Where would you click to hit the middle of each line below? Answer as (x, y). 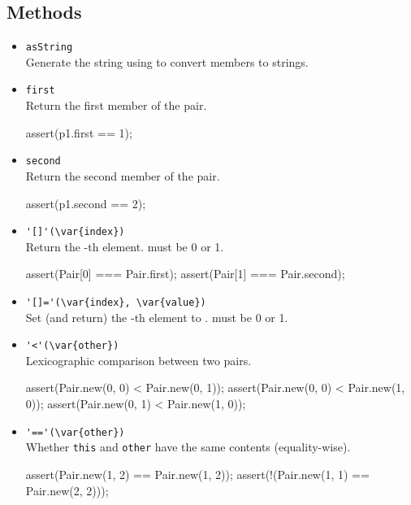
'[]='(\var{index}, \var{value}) (116, 302)
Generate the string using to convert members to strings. (167, 61)
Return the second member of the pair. (123, 175)
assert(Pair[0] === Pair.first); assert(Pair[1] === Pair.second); (185, 274)
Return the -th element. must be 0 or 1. (125, 246)
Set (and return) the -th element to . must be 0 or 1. (157, 317)
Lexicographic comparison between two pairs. (138, 360)
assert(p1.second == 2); (86, 203)
